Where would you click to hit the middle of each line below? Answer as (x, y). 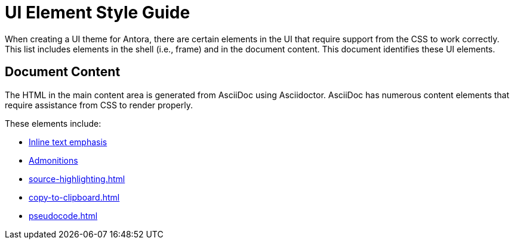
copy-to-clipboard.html (74, 197)
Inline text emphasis (68, 142)
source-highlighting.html (77, 179)
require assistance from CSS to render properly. (99, 105)
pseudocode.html (63, 215)
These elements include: (53, 123)
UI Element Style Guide (98, 12)
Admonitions (53, 160)
